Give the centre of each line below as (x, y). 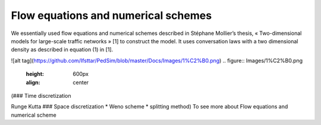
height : (35, 74)
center (81, 82)
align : (33, 82)
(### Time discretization (41, 95)
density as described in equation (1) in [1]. (62, 50)
